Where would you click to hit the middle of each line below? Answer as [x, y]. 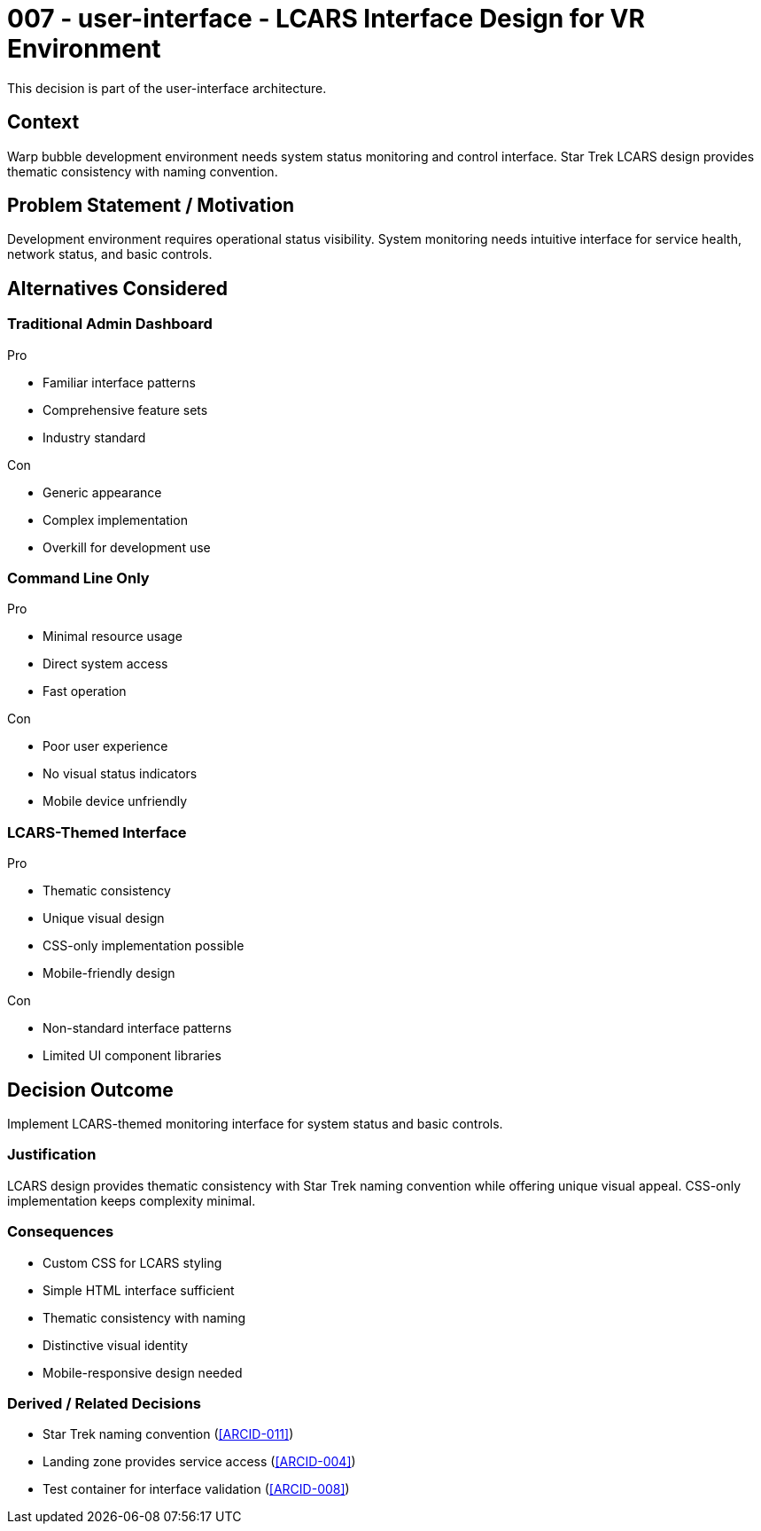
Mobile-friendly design [109, 973]
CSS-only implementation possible [144, 946]
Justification [52, 1155]
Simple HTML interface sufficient [139, 1290]
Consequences [61, 1232]
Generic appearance [102, 492]
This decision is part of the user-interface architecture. [167, 88]
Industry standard [94, 437]
